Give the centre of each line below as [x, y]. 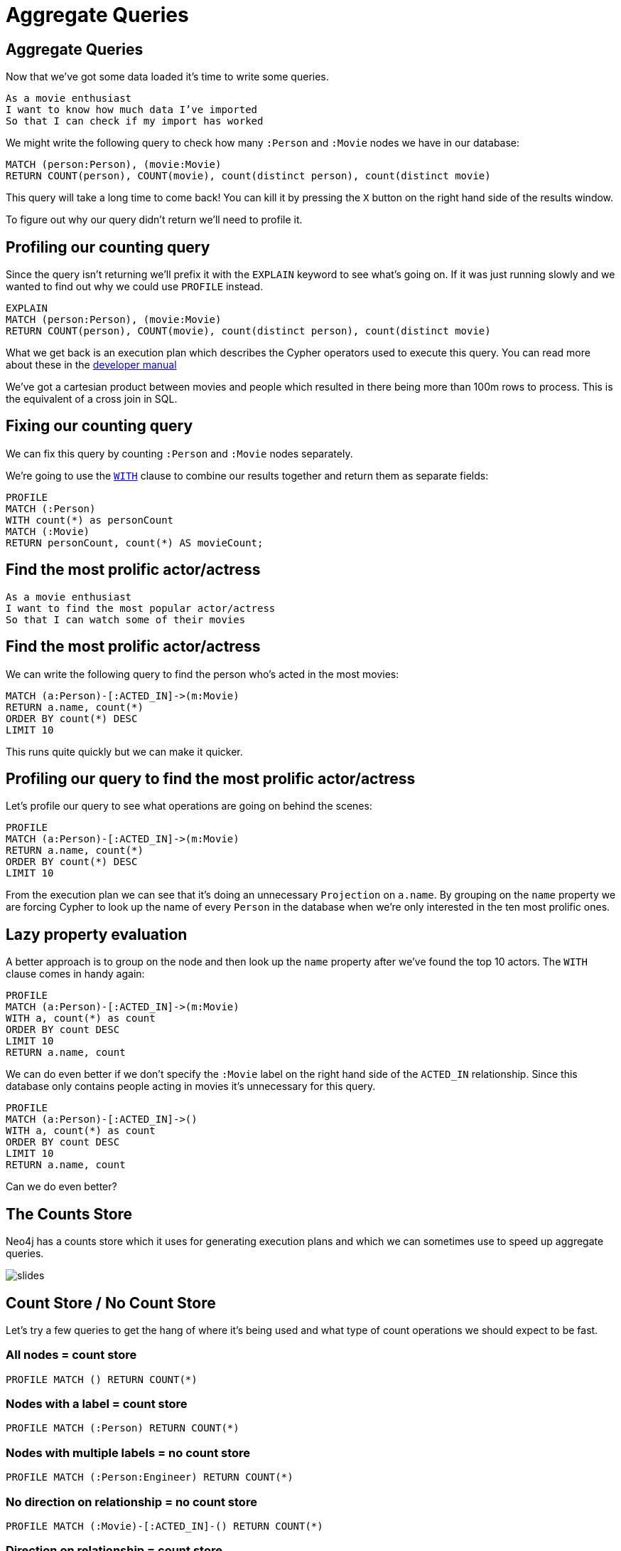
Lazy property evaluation [97, 934]
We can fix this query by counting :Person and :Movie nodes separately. [179, 453]
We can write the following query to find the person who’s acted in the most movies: [202, 674]
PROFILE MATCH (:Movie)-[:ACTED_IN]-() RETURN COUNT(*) [164, 1526]
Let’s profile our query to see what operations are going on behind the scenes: [189, 806]
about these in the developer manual [91, 365]
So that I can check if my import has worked [135, 121]
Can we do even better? [61, 1187]
